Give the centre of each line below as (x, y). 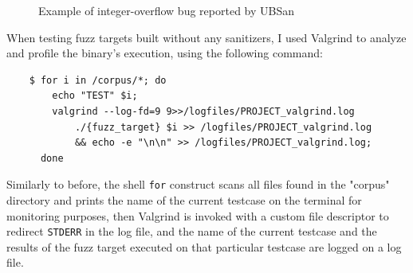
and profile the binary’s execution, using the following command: (165, 53)
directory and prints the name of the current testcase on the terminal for (184, 200)
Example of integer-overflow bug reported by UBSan (167, 10)
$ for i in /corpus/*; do (98, 80)
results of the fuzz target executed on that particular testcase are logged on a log (204, 246)
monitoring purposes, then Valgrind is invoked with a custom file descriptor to (198, 215)
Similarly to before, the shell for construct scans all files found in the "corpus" (198, 184)
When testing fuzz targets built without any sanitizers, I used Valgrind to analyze (206, 37)
